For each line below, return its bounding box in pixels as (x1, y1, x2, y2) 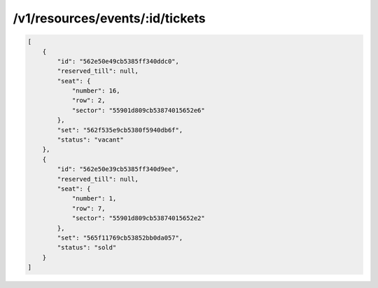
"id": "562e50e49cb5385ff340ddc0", (57, 57, 180, 65)
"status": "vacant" (57, 136, 124, 144)
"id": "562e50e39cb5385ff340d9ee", (57, 165, 180, 173)
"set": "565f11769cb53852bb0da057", (57, 233, 183, 242)
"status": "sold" (57, 244, 117, 252)
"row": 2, (71, 97, 106, 104)
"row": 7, (71, 204, 106, 212)
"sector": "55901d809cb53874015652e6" (71, 106, 206, 114)
